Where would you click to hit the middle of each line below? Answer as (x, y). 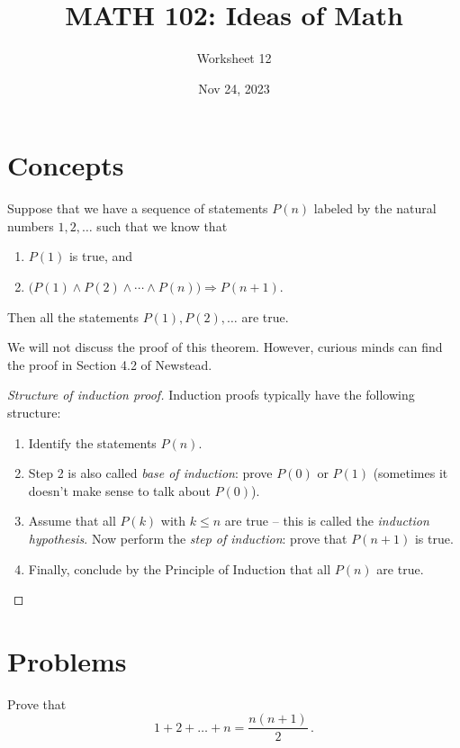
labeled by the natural (375, 208)
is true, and (101, 256)
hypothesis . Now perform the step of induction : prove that (188, 538)
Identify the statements (92, 442)
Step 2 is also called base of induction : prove (150, 473)
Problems (67, 660)
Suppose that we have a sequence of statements (138, 208)
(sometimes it (410, 473)
